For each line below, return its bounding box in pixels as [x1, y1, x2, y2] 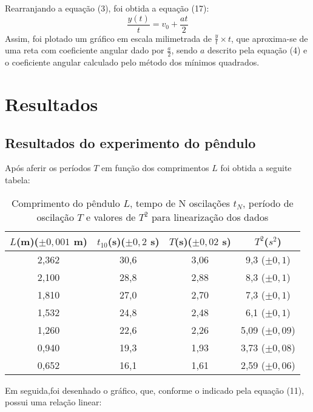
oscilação [36, 209, 74, 224]
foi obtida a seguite [220, 161, 292, 174]
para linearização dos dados [151, 209, 269, 224]
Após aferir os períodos [5, 161, 91, 174]
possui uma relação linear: [5, 396, 102, 408]
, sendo [171, 44, 198, 56]
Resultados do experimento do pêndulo [5, 133, 256, 152]
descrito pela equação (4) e [207, 44, 308, 56]
